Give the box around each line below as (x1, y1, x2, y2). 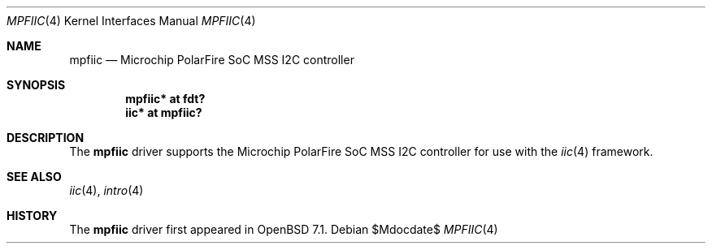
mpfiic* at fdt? (125, 92, 206, 106)
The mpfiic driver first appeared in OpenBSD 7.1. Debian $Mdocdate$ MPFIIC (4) (69, 222, 498, 236)
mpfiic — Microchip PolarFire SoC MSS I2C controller (69, 53, 354, 67)
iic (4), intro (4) (69, 183, 144, 197)
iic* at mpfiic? (125, 106, 202, 119)
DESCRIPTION (7, 131, 85, 144)
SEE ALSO (7, 170, 62, 183)
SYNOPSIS (7, 78, 66, 92)
